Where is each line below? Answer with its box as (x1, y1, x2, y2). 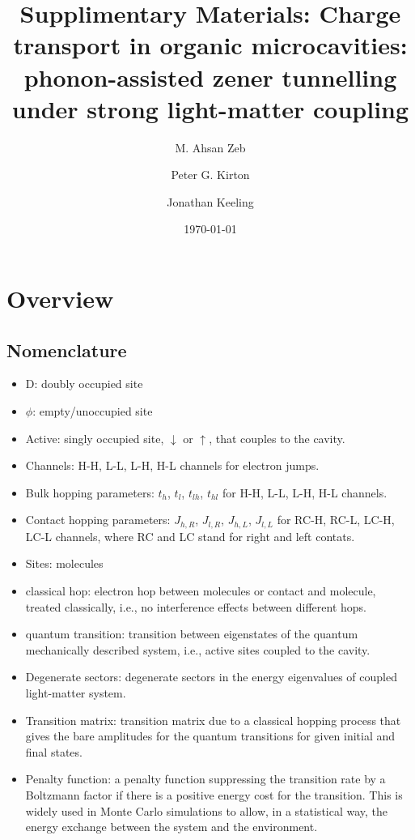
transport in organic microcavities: (13, 28, 408, 62)
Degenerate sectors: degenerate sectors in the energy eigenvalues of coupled (25, 668, 397, 685)
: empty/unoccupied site (32, 403, 153, 420)
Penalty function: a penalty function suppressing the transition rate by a (25, 770, 386, 787)
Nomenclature (6, 337, 127, 362)
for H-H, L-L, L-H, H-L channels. (222, 484, 387, 501)
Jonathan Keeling (167, 193, 254, 210)
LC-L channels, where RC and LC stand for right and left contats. (25, 527, 355, 544)
